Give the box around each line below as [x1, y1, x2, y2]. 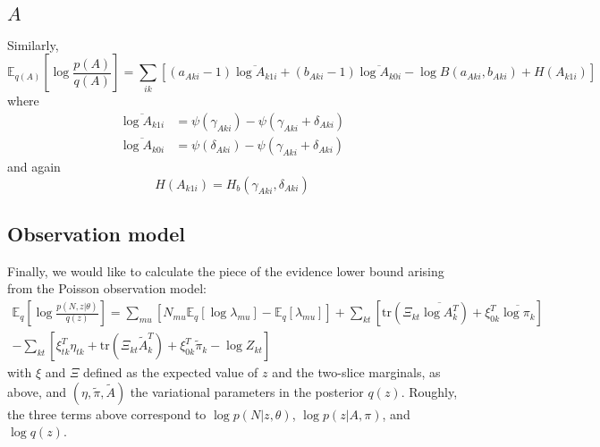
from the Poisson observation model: [7, 279, 207, 298]
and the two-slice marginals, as [272, 363, 441, 382]
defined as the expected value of [83, 363, 258, 382]
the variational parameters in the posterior [130, 382, 364, 401]
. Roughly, [401, 382, 458, 401]
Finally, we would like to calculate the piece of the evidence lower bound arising [7, 261, 444, 280]
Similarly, [7, 35, 59, 54]
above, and [7, 382, 67, 401]
